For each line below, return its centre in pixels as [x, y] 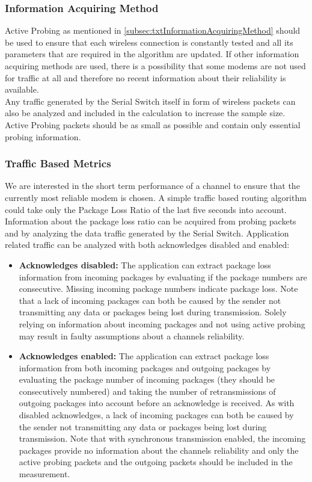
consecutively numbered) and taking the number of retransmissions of [147, 391]
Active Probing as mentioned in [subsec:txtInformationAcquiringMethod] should [153, 30]
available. [22, 89]
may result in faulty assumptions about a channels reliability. [132, 335]
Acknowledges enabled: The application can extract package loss [144, 356]
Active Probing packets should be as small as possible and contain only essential [153, 124]
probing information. [43, 136]
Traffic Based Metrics [58, 163]
